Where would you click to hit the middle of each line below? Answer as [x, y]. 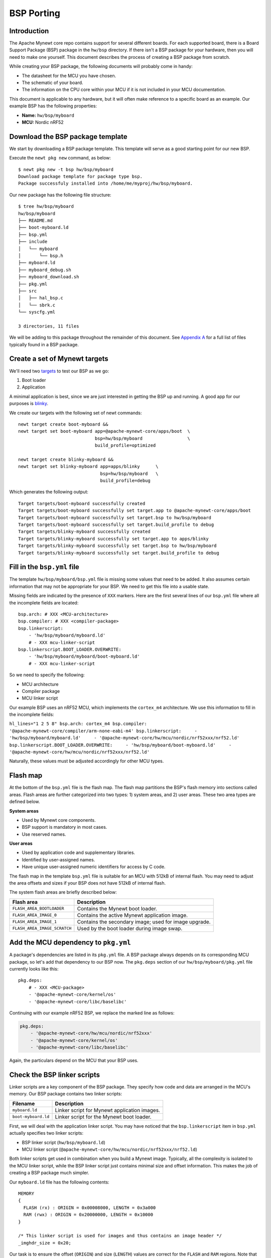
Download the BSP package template [68, 137]
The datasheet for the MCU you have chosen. [69, 75]
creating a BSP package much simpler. [49, 1173]
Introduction [29, 31]
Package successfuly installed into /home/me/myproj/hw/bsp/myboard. [106, 183]
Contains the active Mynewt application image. [132, 915]
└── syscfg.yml [37, 312]
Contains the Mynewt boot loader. [117, 908]
